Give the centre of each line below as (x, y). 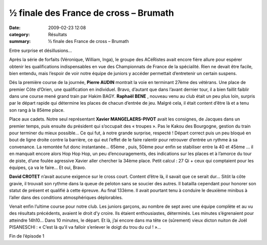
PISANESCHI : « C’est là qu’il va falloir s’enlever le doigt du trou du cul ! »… (85, 227)
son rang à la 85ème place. (37, 110)
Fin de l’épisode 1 (27, 236)
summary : (20, 41)
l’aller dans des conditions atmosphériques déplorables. (66, 197)
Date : (15, 28)
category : (20, 34)
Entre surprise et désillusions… (41, 50)
